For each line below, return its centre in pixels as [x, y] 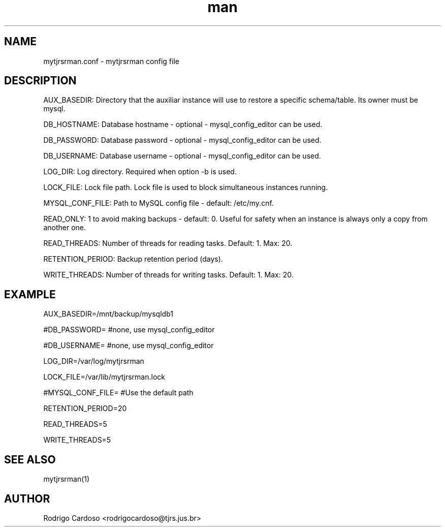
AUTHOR [27, 498]
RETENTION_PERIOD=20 [85, 409]
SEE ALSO [30, 459]
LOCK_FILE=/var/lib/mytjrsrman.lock [104, 377]
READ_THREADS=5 [75, 424]
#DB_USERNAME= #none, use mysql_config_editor [129, 346]
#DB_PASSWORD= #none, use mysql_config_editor [129, 330]
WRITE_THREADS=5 [77, 440]
